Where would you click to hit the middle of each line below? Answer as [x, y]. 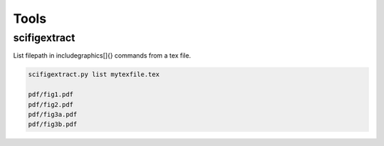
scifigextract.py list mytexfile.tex [94, 74]
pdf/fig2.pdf [51, 104]
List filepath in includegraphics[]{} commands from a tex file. [102, 56]
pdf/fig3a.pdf [53, 114]
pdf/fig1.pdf [51, 95]
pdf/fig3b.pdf [53, 124]
